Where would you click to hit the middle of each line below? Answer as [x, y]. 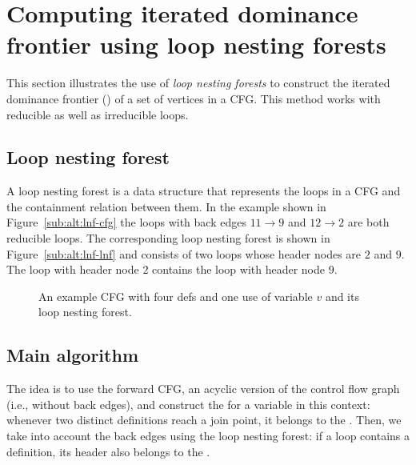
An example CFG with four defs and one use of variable [176, 296]
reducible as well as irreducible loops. [98, 114]
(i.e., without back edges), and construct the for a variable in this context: [188, 404]
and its [342, 296]
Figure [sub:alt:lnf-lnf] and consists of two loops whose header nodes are [184, 253]
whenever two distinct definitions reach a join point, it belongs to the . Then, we [204, 420]
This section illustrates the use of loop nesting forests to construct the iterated [198, 83]
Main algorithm [72, 355]
